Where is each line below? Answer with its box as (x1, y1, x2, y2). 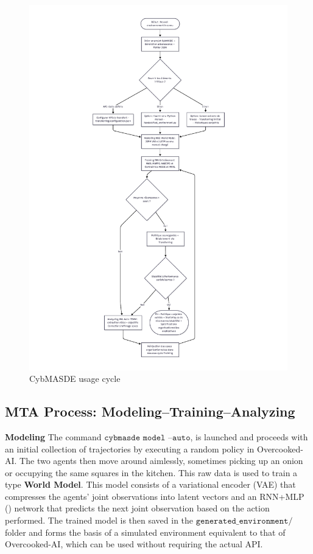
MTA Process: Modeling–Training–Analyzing (5, 402, 295, 421)
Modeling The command (5, 430, 102, 443)
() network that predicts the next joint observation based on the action (5, 502, 270, 514)
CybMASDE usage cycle (29, 372, 121, 385)
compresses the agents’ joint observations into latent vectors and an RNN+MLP (5, 490, 304, 502)
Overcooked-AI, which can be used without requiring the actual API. (5, 538, 263, 550)
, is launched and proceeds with (190, 430, 308, 443)
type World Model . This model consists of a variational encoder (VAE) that (5, 478, 296, 491)
